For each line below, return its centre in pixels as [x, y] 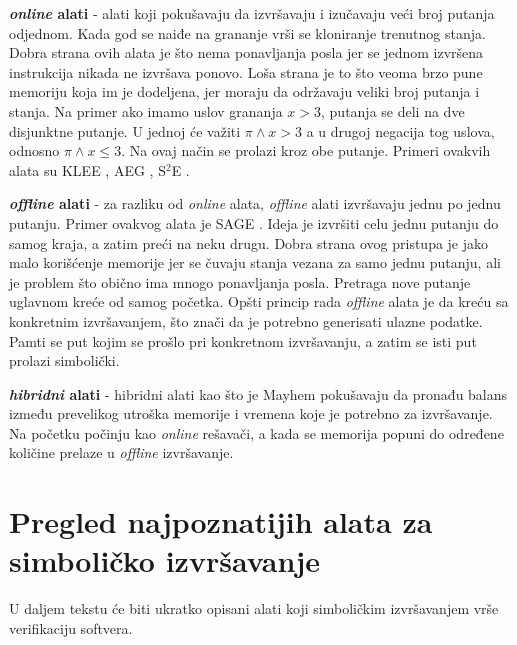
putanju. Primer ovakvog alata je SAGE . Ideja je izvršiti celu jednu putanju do [254, 222]
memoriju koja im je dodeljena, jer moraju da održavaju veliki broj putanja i [244, 91]
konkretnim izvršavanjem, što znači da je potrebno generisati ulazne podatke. [246, 320]
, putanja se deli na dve [393, 110]
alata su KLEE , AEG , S [87, 169]
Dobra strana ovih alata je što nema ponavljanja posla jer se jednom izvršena [246, 52]
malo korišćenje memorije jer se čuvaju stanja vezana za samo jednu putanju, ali [255, 262]
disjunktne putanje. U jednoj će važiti [125, 130]
